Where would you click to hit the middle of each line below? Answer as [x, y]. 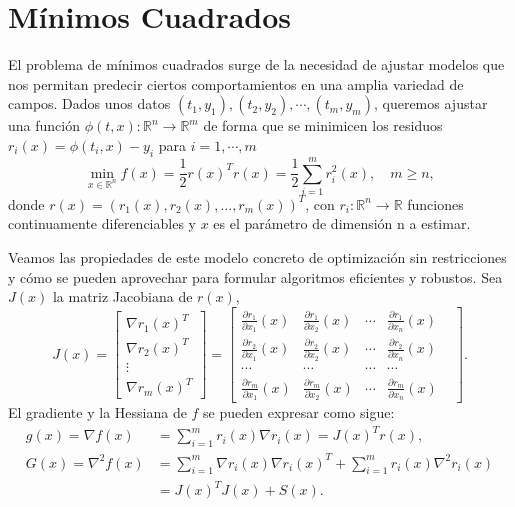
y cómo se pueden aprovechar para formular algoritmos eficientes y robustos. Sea [255, 276]
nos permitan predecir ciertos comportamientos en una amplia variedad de [236, 83]
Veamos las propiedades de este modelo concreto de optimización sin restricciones [257, 257]
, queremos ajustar [430, 103]
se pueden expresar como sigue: [299, 412]
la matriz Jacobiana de [122, 296]
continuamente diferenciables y [102, 223]
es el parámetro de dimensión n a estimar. [342, 223]
